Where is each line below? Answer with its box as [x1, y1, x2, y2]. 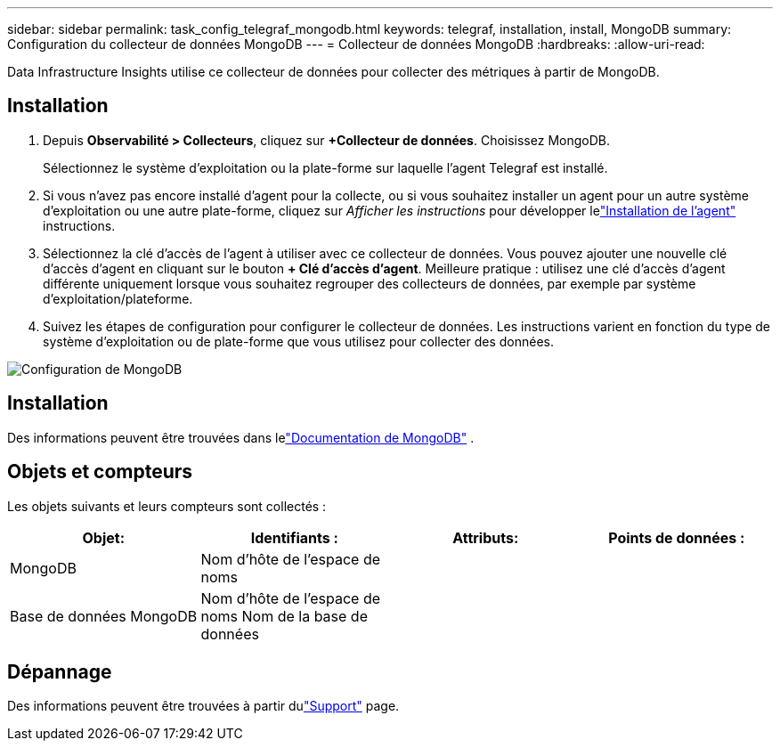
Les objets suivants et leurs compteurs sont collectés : [7, 498, 327, 514]
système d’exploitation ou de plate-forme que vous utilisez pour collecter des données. [43, 333, 554, 349]
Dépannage [7, 660, 112, 683]
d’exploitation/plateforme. [43, 290, 193, 306]
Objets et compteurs [7, 460, 193, 484]
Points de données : [608, 528, 745, 547]
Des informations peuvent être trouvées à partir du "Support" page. [7, 698, 400, 714]
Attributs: [452, 528, 519, 547]
